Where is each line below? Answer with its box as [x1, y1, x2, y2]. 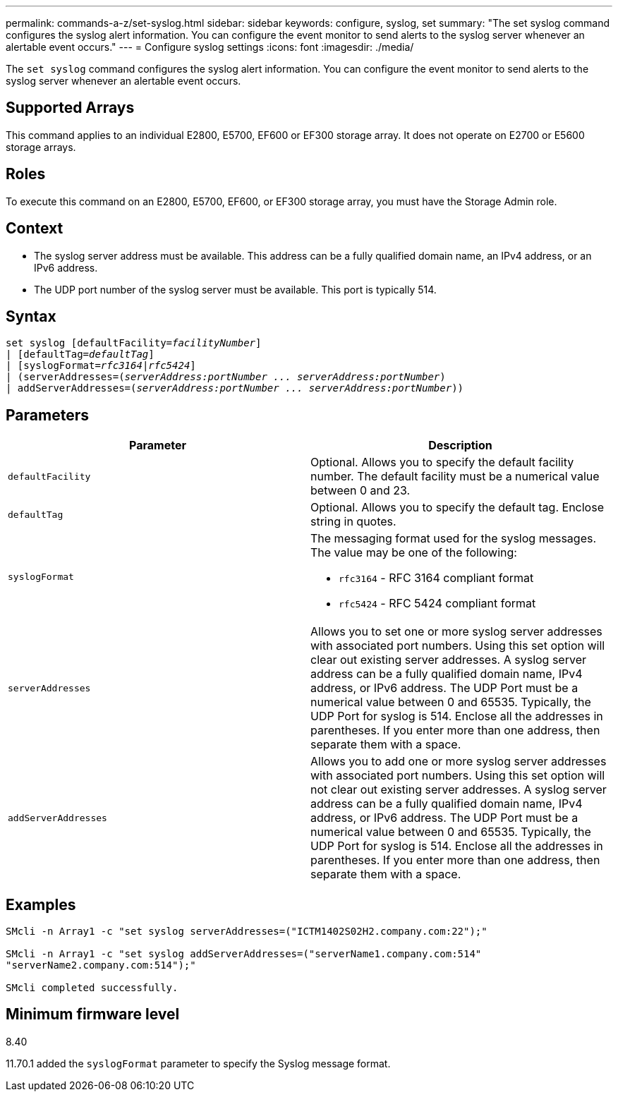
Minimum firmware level [6, 1005, 180, 1024]
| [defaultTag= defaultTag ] [6, 349, 154, 360]
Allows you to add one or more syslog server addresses [310, 754, 607, 769]
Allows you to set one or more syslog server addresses [310, 624, 602, 639]
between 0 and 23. [310, 483, 411, 498]
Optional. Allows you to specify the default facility [310, 455, 574, 470]
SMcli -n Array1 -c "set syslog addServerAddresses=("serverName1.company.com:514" [6, 948, 482, 960]
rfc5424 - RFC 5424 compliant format [339, 596, 536, 611]
